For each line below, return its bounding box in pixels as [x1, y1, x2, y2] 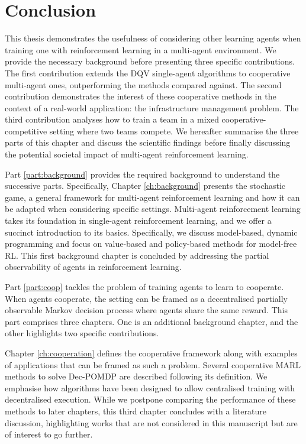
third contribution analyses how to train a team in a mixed [5, 113, 219, 126]
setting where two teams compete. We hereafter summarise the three [49, 124, 299, 137]
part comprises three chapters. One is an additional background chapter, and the [5, 315, 298, 327]
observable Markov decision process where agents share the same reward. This [5, 304, 288, 316]
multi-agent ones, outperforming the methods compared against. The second [5, 78, 282, 91]
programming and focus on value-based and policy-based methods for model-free [5, 237, 297, 250]
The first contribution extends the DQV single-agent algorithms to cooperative [5, 66, 291, 79]
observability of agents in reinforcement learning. [5, 260, 182, 273]
